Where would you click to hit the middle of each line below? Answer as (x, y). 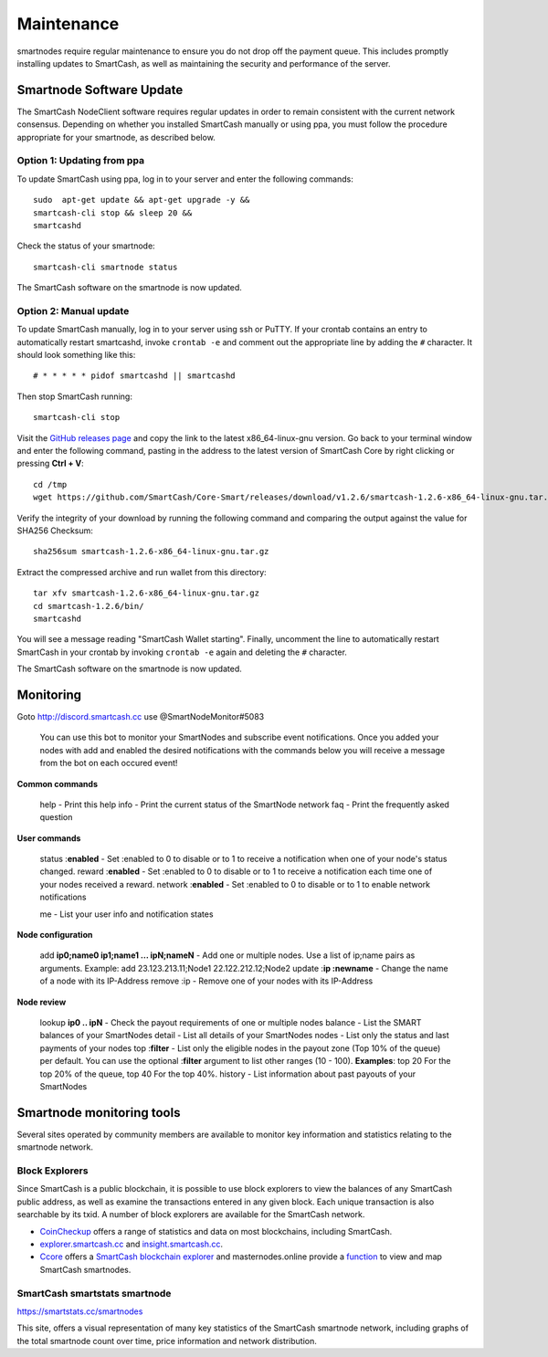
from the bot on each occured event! (109, 763)
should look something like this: (76, 355)
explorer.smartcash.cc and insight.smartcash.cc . (132, 1244)
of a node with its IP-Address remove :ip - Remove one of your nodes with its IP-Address (206, 981)
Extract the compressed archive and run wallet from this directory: (142, 572)
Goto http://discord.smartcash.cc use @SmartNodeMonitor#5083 (141, 716)
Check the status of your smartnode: (86, 246)
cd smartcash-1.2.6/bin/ (89, 606)
